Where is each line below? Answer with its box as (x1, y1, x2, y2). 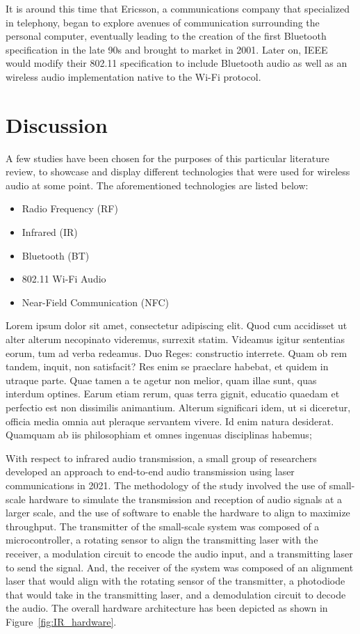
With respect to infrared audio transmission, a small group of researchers (6, 450, 317, 465)
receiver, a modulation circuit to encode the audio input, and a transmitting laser (6, 546, 353, 560)
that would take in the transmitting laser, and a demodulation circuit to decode (6, 587, 346, 601)
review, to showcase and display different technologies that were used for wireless (6, 164, 350, 179)
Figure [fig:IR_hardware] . (6, 614, 117, 628)
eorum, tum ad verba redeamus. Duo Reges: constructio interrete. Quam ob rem (6, 345, 347, 360)
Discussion (6, 110, 108, 138)
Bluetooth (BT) (22, 248, 90, 262)
